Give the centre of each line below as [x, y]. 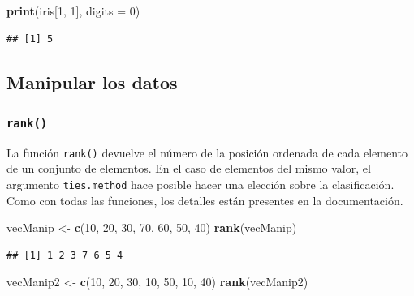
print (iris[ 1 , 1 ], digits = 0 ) [73, 11]
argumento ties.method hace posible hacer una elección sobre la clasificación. [201, 184]
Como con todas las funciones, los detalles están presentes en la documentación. [205, 200]
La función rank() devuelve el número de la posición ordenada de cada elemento [207, 152]
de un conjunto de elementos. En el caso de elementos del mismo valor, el [189, 168]
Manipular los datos [92, 82]
